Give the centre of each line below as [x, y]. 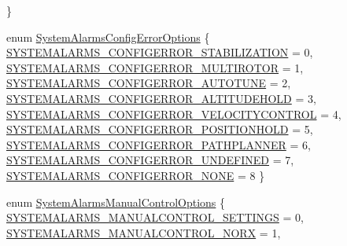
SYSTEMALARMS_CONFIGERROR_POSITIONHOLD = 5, [160, 129]
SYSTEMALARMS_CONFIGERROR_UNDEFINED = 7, [150, 160]
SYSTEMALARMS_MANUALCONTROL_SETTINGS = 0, [155, 217]
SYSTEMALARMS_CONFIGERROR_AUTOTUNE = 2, [149, 83]
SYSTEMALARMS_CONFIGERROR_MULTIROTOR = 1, [155, 67]
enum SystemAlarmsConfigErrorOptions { [108, 37]
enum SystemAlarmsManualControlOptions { [116, 202]
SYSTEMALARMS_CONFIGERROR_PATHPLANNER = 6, [159, 144]
